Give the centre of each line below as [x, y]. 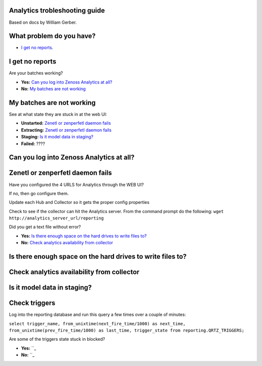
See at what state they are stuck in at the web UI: [58, 115]
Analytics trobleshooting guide [57, 10]
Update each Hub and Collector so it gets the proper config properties [79, 202]
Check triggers [32, 303]
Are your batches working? [36, 73]
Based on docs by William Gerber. [43, 22]
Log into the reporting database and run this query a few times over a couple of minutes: [98, 315]
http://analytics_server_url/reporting [56, 218]
